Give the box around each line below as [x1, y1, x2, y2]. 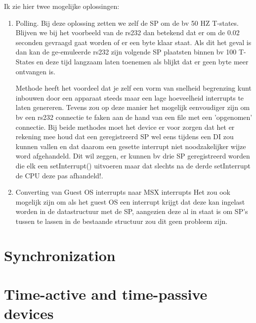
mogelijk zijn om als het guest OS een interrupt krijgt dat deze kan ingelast [15, 196, 245, 207]
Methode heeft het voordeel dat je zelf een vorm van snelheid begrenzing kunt [15, 83, 252, 93]
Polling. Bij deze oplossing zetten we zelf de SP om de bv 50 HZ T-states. [15, 17, 239, 28]
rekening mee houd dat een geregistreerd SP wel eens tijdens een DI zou [15, 131, 234, 142]
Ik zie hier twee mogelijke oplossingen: [4, 1, 120, 11]
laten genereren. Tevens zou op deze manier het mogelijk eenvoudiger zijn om [15, 102, 250, 112]
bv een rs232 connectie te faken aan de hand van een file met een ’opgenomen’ [15, 111, 253, 122]
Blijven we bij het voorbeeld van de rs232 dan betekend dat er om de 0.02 [15, 27, 240, 38]
